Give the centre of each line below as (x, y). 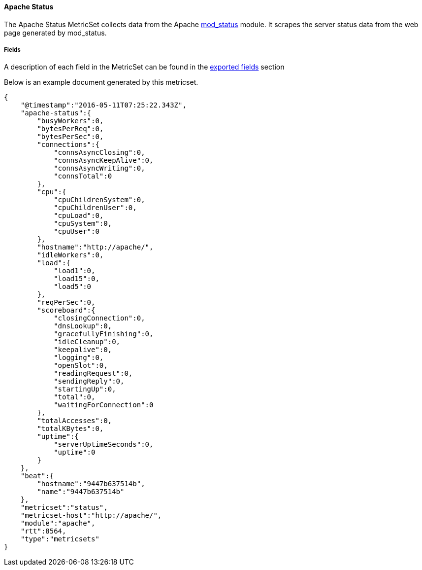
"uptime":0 (75, 452)
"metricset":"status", (64, 508)
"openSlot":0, (81, 366)
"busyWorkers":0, (70, 121)
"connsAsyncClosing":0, (99, 153)
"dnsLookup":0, (83, 326)
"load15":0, (77, 279)
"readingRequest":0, (93, 374)
